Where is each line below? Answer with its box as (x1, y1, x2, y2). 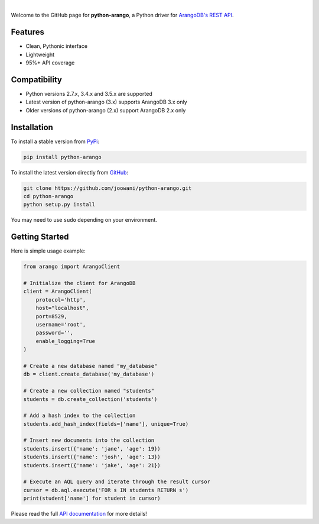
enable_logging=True (35, 338, 96, 344)
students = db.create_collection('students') (23, 396, 158, 402)
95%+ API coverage (25, 59, 75, 66)
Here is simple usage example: (11, 247, 86, 254)
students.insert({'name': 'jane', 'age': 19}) (23, 445, 161, 452)
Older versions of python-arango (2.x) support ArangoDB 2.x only (25, 106, 186, 114)
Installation (11, 122, 53, 132)
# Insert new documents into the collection (23, 437, 155, 444)
